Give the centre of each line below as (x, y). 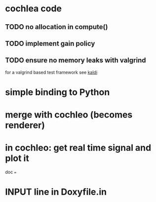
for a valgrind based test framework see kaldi (51, 72)
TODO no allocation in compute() (57, 27)
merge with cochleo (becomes (69, 115)
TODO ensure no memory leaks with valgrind (76, 61)
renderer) (25, 125)
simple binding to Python (58, 92)
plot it (17, 158)
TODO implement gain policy (50, 43)
